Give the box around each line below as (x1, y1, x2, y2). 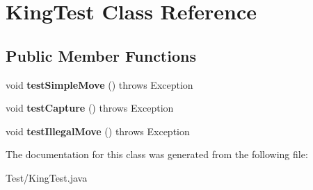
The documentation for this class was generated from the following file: (6, 147, 308, 162)
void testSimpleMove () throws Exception (6, 77, 193, 92)
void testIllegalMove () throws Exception (6, 123, 190, 138)
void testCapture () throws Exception (6, 101, 174, 115)
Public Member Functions (6, 44, 196, 66)
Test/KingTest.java (6, 170, 88, 184)
